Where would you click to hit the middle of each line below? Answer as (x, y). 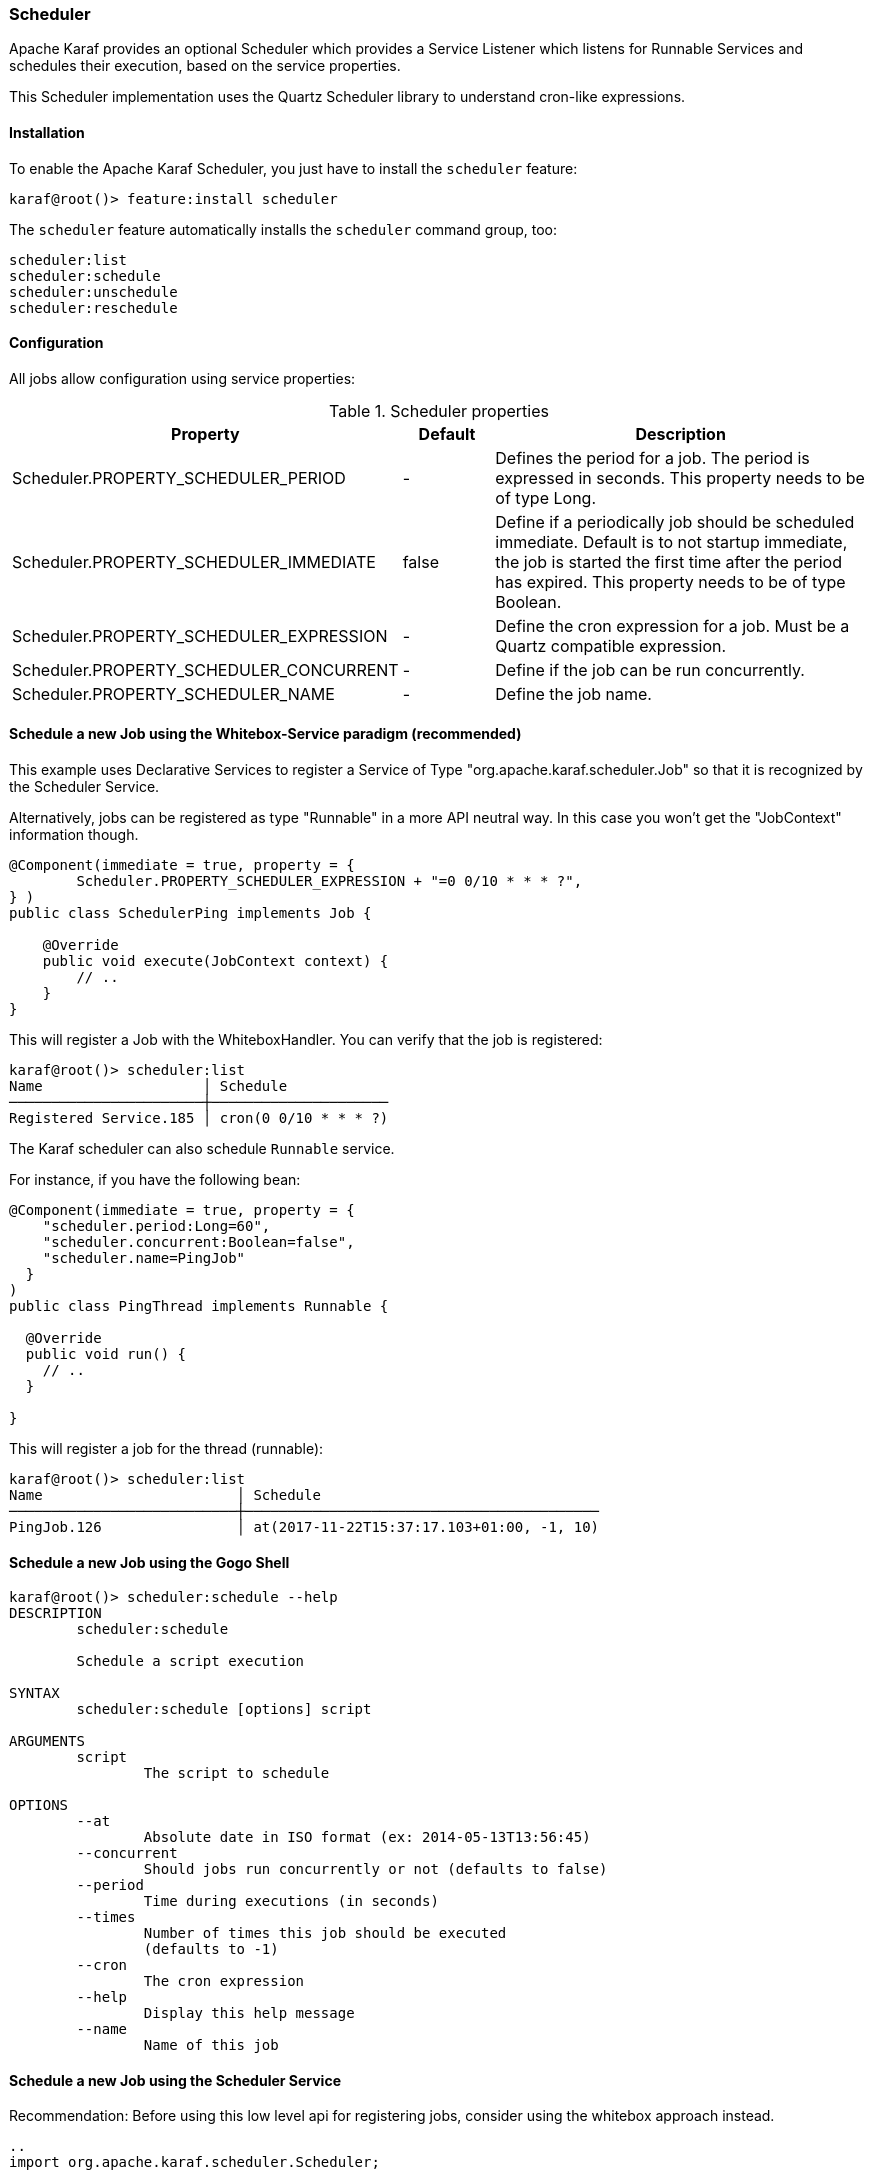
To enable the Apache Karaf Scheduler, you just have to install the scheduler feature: (293, 168)
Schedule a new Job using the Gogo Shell (149, 1562)
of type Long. (546, 497)
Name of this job (211, 2045)
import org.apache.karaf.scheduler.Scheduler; (194, 2162)
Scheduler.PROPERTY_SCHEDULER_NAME (173, 693)
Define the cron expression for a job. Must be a (672, 625)
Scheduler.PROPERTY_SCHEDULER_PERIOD (179, 477)
